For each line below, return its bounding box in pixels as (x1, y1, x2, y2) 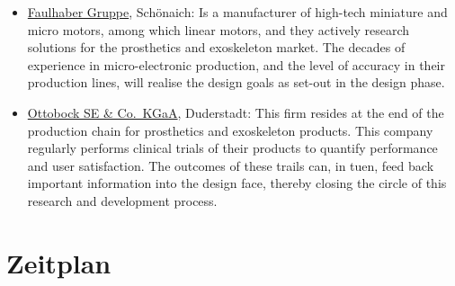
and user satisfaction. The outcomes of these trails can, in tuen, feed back (27, 156, 434, 174)
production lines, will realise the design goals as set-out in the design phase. (27, 73, 445, 92)
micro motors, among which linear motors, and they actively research (27, 20, 410, 39)
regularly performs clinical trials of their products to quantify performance (27, 139, 438, 157)
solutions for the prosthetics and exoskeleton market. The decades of (27, 38, 406, 57)
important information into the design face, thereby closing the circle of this (27, 174, 447, 192)
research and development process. (27, 191, 218, 210)
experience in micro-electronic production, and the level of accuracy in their (27, 55, 445, 74)
